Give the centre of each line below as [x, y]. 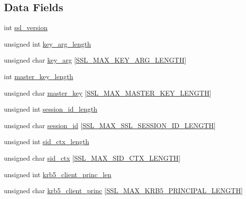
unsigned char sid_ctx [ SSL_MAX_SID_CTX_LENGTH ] [92, 158]
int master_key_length [39, 76]
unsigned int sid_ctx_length [47, 141]
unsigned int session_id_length [51, 109]
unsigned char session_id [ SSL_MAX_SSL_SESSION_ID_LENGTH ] [110, 125]
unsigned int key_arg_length [48, 43]
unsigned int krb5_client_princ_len [58, 174]
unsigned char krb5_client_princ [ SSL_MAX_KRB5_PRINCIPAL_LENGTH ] [123, 191]
